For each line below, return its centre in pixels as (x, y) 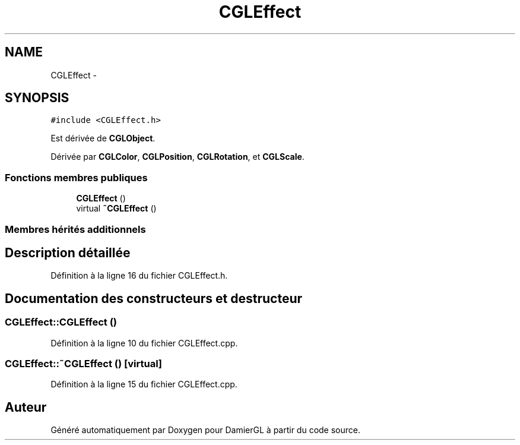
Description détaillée (68, 253)
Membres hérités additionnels (75, 229)
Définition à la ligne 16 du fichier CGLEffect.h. (139, 276)
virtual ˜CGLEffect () (116, 209)
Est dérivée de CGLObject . (103, 138)
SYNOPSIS (37, 98)
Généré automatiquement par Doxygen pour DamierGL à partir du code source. (206, 430)
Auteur (26, 407)
